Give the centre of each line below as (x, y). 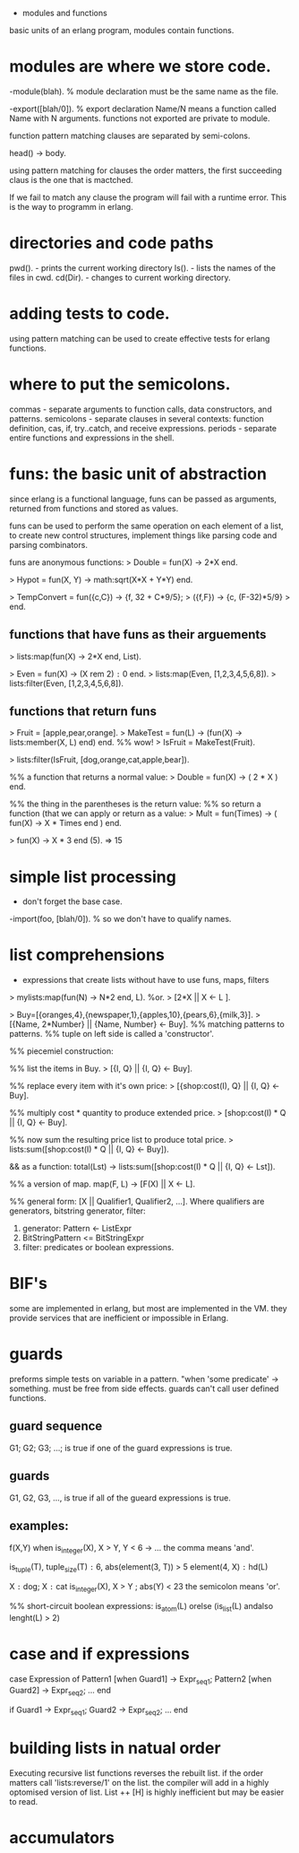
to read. (24, 1801)
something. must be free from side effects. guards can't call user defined (144, 1388)
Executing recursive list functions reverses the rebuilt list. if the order (137, 1773)
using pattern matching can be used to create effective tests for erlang (140, 338)
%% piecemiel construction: (61, 1051)
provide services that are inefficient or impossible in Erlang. (119, 1318)
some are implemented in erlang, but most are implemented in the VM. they (149, 1309)
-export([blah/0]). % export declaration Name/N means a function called (143, 109)
